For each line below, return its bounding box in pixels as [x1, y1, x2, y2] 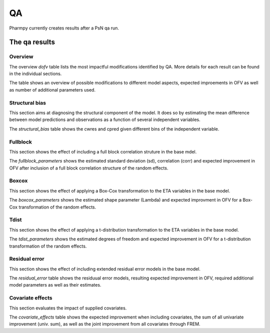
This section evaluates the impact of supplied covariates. [9, 305, 127, 311]
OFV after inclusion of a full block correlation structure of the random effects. [9, 165, 168, 171]
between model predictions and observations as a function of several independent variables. [9, 116, 201, 122]
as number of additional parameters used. [9, 86, 96, 92]
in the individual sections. [9, 70, 62, 77]
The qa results [9, 38, 55, 46]
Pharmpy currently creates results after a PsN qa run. [9, 25, 119, 31]
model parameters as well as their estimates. [9, 282, 101, 288]
